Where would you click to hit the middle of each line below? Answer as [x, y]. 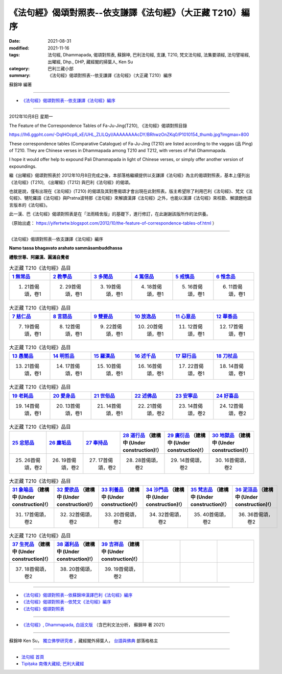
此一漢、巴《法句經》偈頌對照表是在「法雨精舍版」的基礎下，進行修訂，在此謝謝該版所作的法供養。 [110, 214]
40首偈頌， [216, 515]
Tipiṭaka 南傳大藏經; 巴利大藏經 [53, 664]
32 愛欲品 [68, 490]
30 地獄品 [223, 435]
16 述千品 [145, 356]
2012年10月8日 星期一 [31, 117]
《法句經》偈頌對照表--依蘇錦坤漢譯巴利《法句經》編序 [77, 595]
